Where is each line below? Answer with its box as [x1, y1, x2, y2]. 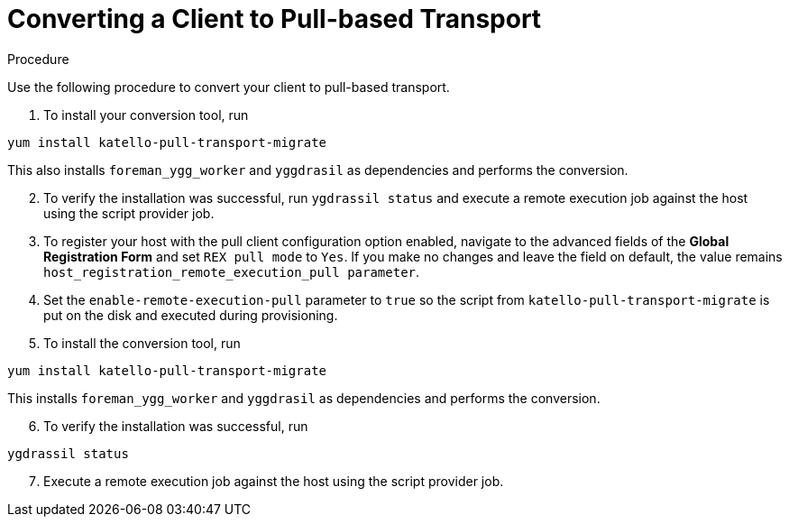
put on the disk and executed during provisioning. [43, 307, 338, 323]
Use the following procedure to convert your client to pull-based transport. [7, 78, 450, 95]
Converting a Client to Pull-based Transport [7, 4, 542, 34]
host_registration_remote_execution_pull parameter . [43, 263, 420, 280]
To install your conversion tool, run [43, 106, 249, 123]
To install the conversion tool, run [43, 335, 241, 351]
